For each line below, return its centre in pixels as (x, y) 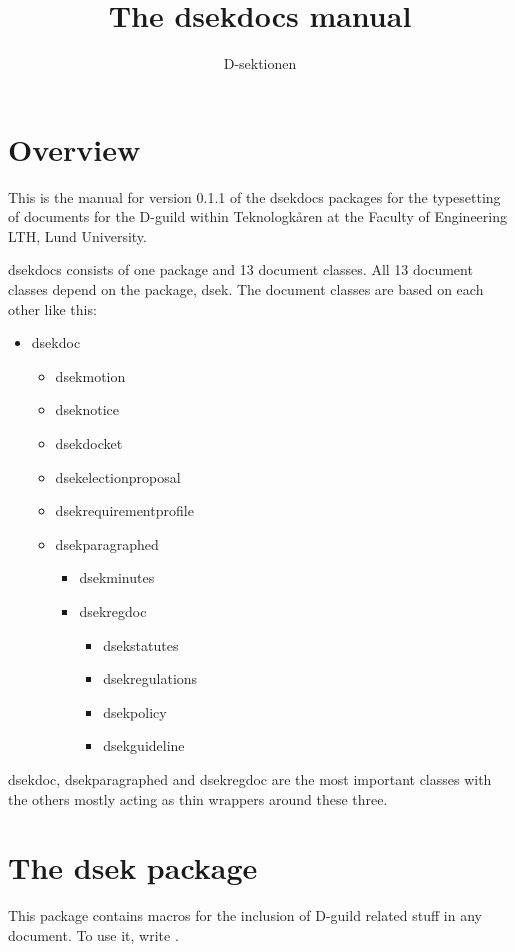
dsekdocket (89, 443)
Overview (74, 148)
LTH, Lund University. (77, 235)
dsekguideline (144, 745)
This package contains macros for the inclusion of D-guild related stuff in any (245, 915)
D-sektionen (260, 63)
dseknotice (87, 409)
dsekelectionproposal (118, 476)
